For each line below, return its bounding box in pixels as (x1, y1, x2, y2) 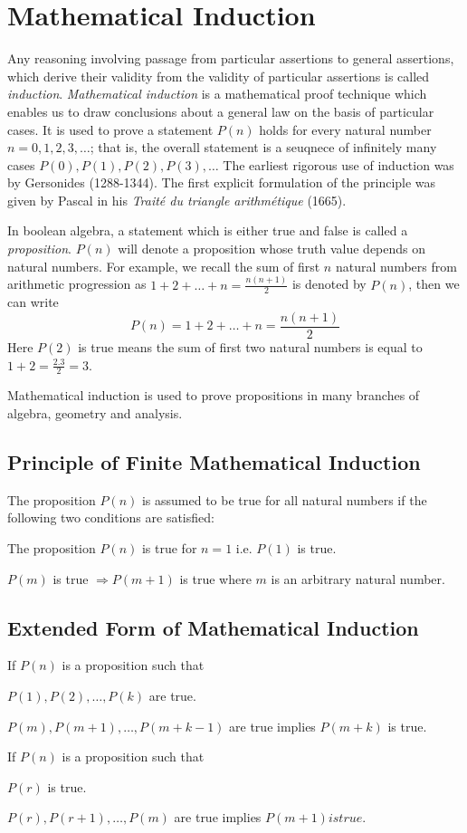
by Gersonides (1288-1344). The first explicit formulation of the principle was (7, 173, 436, 192)
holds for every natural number (259, 120, 432, 139)
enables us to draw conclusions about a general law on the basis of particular (7, 101, 434, 120)
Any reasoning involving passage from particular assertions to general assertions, (7, 49, 454, 68)
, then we (408, 274, 460, 293)
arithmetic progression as (7, 274, 147, 293)
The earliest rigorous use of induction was (223, 155, 454, 174)
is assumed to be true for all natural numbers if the (141, 490, 427, 509)
